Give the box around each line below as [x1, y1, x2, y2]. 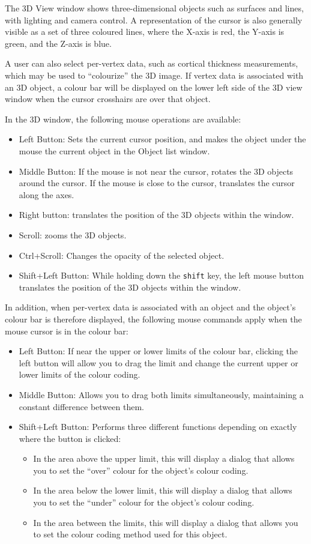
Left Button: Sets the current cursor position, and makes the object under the [19, 133, 306, 145]
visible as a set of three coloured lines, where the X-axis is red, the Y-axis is [5, 25, 285, 38]
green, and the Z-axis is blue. [5, 37, 112, 49]
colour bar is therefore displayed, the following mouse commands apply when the [5, 312, 302, 325]
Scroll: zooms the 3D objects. [19, 228, 127, 241]
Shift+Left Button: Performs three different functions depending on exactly [19, 420, 297, 433]
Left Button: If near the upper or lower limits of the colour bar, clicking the [19, 345, 298, 357]
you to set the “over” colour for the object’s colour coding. [33, 464, 249, 476]
